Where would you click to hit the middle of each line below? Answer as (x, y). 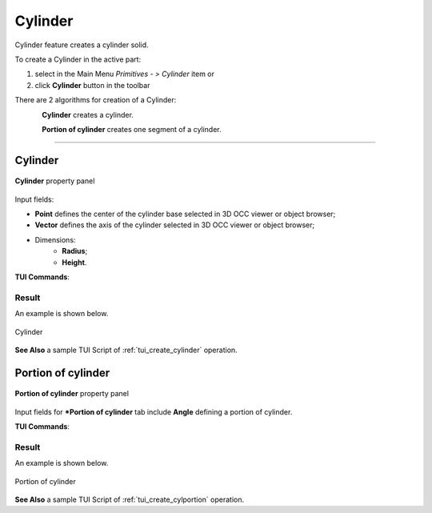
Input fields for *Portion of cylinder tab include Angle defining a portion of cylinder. (154, 411)
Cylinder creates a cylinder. (88, 114)
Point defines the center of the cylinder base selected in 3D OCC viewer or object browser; (185, 214)
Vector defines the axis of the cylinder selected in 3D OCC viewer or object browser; (175, 225)
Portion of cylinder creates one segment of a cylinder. (132, 129)
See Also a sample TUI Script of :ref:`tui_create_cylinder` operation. (126, 350)
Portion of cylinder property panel (72, 394)
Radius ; (75, 251)
